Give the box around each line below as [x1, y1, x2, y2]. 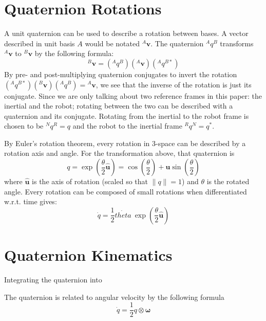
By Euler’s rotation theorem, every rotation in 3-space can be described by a [4, 137, 246, 148]
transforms [220, 38, 254, 48]
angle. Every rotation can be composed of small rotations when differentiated [4, 186, 247, 197]
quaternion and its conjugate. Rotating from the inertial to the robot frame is [4, 110, 249, 121]
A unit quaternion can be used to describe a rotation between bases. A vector [4, 28, 249, 39]
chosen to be [4, 120, 44, 131]
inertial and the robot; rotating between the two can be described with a [4, 100, 233, 111]
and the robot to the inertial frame [72, 120, 182, 131]
